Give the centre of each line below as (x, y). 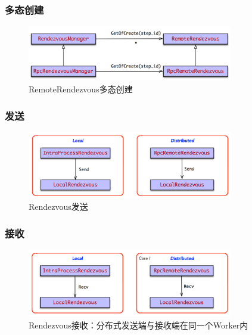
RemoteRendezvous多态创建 (81, 89)
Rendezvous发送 (58, 207)
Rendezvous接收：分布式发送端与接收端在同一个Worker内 (139, 325)
